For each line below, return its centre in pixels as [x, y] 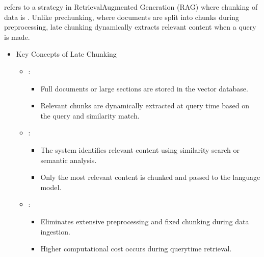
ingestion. [55, 231]
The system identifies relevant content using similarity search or [140, 149]
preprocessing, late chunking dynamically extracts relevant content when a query [130, 27]
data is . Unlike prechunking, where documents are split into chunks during [122, 17]
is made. [17, 37]
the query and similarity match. [90, 115]
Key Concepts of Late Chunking [66, 54]
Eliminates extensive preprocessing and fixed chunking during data [145, 221]
